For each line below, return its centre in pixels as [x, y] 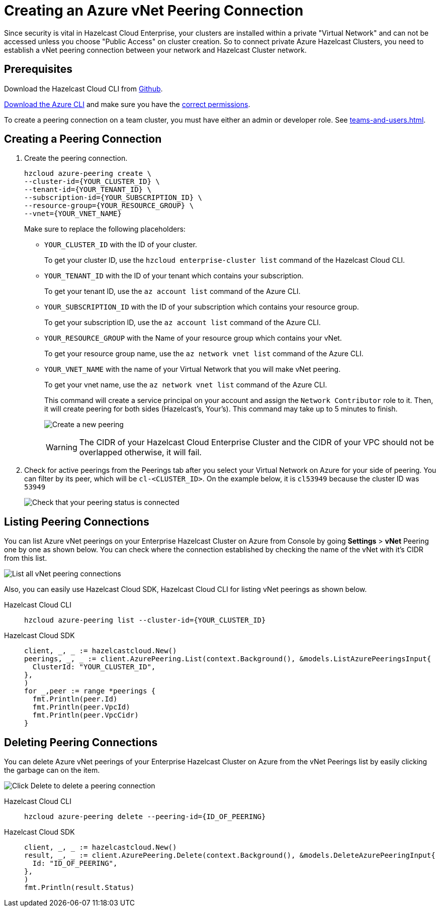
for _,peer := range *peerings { [90, 691]
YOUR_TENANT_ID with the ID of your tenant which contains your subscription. [174, 276]
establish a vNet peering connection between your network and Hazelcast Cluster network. [155, 50]
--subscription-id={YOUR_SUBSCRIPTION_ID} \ [113, 198]
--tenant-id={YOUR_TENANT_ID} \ [88, 190]
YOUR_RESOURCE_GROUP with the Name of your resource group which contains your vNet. [193, 338]
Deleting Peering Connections [81, 742]
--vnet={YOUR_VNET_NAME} [73, 214]
